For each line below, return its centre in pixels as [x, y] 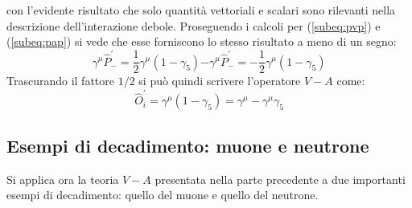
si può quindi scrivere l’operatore [220, 81]
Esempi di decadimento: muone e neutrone [188, 145]
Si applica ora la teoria [63, 179]
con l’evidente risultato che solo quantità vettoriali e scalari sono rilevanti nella [201, 10]
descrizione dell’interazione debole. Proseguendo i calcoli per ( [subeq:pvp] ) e [194, 25]
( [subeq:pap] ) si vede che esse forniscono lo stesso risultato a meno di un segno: [202, 41]
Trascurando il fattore [60, 81]
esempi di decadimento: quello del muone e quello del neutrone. [163, 195]
